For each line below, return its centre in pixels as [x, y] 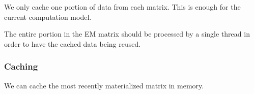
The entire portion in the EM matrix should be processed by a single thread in [127, 34]
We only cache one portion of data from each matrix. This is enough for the [122, 7]
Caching [21, 66]
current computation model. [48, 17]
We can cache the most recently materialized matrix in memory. [104, 85]
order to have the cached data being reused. [73, 43]
